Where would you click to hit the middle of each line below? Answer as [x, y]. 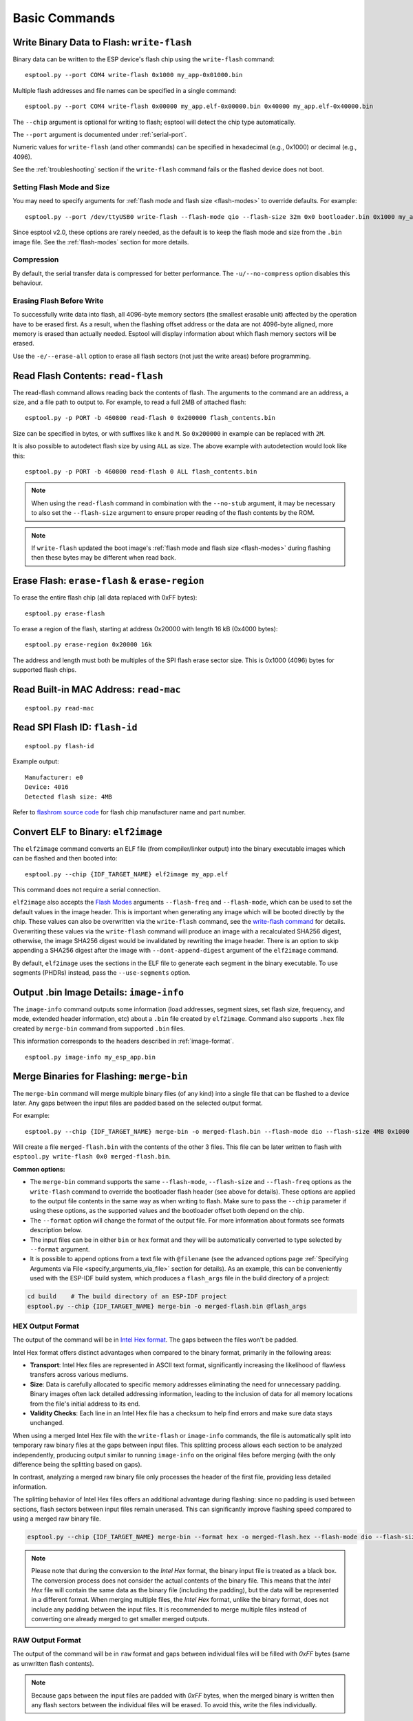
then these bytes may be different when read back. [104, 558]
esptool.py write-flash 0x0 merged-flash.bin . [92, 1157]
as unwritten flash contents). [53, 1663]
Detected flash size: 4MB [69, 796]
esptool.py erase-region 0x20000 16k [89, 645]
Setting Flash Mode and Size [61, 187]
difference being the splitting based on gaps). [77, 1464]
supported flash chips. [45, 670]
